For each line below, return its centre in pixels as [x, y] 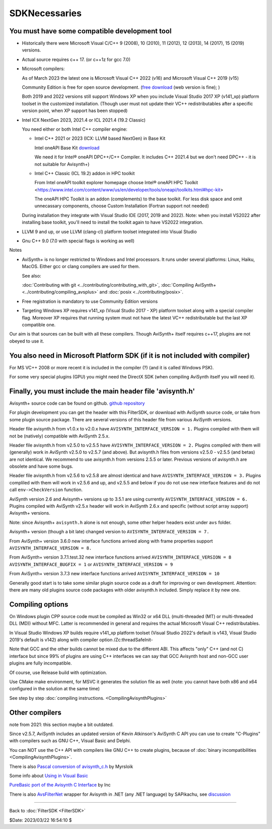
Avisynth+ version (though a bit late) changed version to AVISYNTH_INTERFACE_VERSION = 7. [109, 532]
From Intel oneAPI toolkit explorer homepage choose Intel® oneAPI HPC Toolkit [116, 183]
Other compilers [35, 712]
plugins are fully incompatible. [41, 663]
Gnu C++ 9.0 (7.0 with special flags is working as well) [78, 241]
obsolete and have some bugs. [41, 466]
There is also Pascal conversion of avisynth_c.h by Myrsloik [71, 766]
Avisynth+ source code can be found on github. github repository [77, 403]
